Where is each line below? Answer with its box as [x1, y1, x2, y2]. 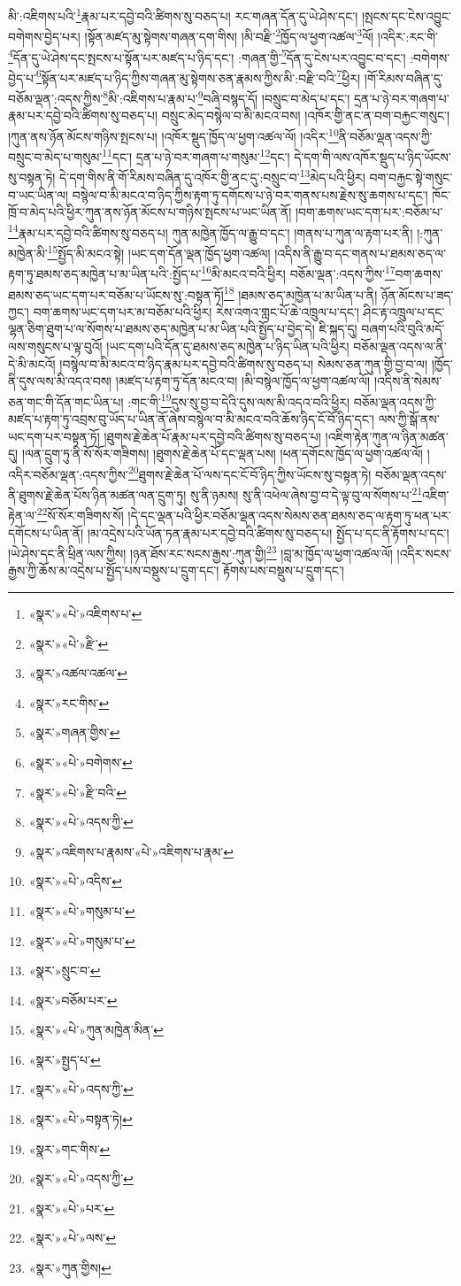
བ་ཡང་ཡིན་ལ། [8, 185, 69, 204]
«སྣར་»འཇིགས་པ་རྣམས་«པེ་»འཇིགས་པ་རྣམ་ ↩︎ [28, 842, 234, 860]
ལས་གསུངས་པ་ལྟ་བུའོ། [8, 336, 103, 355]
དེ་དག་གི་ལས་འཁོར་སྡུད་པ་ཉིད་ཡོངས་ [294, 147, 451, 166]
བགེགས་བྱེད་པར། [8, 27, 81, 45]
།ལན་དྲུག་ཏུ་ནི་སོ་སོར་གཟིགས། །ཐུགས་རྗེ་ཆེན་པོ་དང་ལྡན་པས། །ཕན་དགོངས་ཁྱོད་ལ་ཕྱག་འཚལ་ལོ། [21, 444, 424, 463]
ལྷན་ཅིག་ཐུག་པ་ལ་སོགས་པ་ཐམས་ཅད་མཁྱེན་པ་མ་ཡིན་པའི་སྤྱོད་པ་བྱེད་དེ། [8, 320, 315, 338]
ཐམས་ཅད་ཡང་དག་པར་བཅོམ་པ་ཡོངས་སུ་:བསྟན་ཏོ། [8, 285, 224, 304]
